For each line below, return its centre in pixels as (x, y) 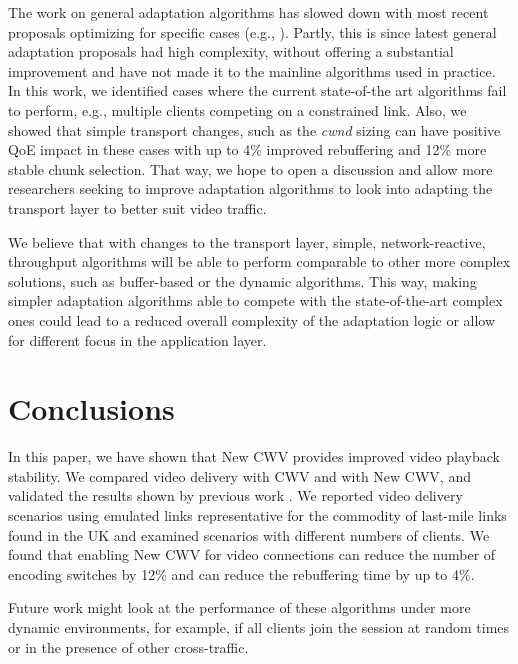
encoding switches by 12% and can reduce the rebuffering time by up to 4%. (241, 573)
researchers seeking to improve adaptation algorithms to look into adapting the (250, 188)
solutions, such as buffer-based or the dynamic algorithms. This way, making (242, 280)
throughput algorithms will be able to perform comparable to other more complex (259, 261)
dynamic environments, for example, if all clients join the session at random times (259, 626)
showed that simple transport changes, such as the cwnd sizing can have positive (254, 129)
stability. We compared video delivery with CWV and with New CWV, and (239, 475)
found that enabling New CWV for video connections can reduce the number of (252, 554)
